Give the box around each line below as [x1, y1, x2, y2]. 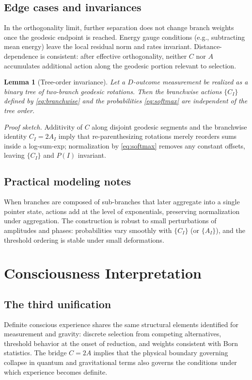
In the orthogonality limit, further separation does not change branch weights [4, 22, 234, 33]
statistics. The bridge [4, 347, 67, 358]
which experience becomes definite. [4, 366, 108, 377]
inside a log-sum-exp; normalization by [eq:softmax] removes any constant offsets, [4, 140, 245, 150]
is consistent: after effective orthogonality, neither [40, 50, 187, 61]
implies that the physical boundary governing [93, 347, 228, 358]
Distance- [194, 41, 222, 51]
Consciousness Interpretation [4, 263, 202, 283]
